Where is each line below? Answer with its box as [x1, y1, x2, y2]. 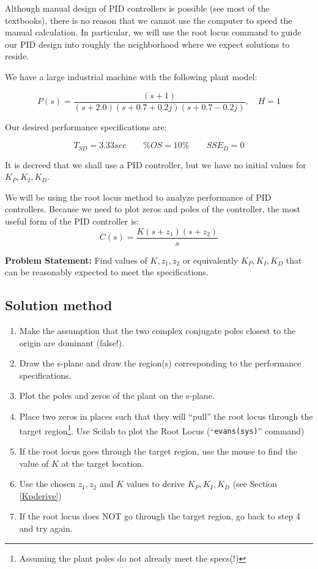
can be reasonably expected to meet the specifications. [5, 266, 209, 278]
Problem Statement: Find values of [5, 253, 147, 266]
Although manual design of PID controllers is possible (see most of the [5, 2, 270, 14]
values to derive [126, 477, 185, 490]
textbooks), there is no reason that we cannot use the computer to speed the [5, 13, 292, 26]
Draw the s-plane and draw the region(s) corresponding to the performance [19, 357, 301, 370]
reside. [5, 50, 29, 62]
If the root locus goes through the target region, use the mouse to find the [19, 444, 298, 457]
